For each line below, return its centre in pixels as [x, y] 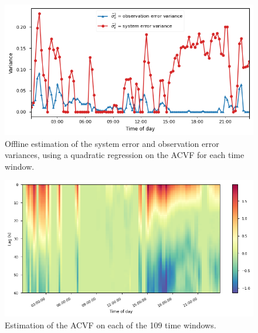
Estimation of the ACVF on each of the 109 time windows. [111, 325]
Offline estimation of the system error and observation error [112, 143]
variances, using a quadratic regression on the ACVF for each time [125, 155]
